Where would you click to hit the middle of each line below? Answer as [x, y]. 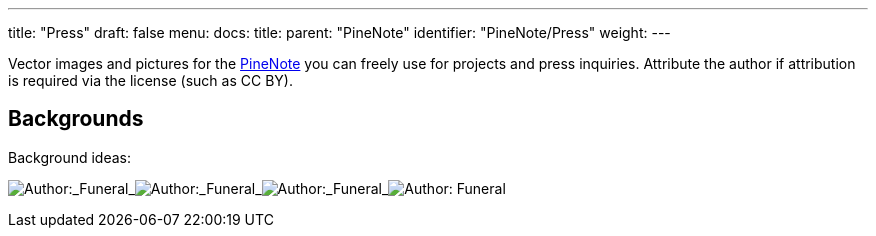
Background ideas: [70, 157]
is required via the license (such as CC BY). [150, 80]
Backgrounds [76, 119]
